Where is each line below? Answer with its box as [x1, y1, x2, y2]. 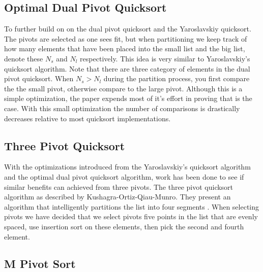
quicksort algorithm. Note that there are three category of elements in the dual [4, 63, 250, 74]
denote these [4, 53, 43, 63]
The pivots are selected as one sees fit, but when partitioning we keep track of [4, 33, 247, 44]
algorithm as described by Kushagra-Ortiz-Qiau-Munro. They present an [4, 191, 231, 202]
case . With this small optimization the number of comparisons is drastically [4, 103, 240, 113]
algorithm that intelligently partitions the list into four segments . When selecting [4, 201, 259, 212]
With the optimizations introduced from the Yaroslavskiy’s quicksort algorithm [4, 161, 251, 172]
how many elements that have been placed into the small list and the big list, [4, 43, 245, 54]
